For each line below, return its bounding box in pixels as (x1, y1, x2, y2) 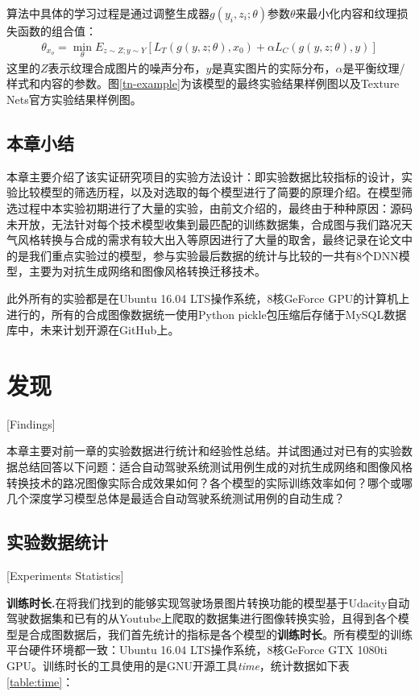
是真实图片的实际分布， (211, 59, 336, 76)
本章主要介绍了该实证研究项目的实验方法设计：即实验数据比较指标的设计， (6, 168, 401, 184)
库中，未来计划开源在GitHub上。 (6, 321, 180, 338)
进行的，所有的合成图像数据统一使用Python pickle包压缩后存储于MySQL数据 (6, 305, 407, 322)
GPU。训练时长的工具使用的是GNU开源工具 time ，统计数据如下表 (6, 657, 350, 674)
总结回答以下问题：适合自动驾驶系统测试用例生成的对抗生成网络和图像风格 (17, 458, 413, 475)
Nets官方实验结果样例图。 (6, 91, 142, 108)
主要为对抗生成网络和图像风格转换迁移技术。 (28, 263, 266, 280)
